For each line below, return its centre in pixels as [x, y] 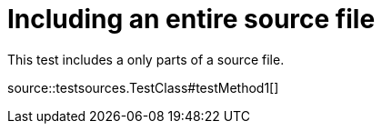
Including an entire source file [191, 19]
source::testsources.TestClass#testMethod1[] [143, 87]
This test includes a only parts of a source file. [146, 59]
